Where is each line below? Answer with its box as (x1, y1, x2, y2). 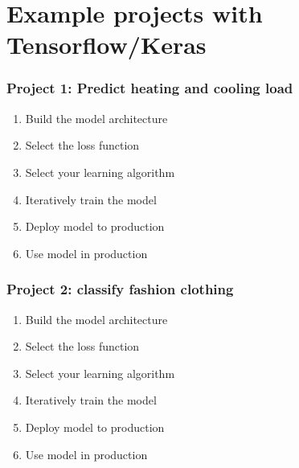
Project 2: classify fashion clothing (6, 279, 234, 299)
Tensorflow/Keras (6, 28, 207, 61)
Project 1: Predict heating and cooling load (6, 78, 293, 98)
